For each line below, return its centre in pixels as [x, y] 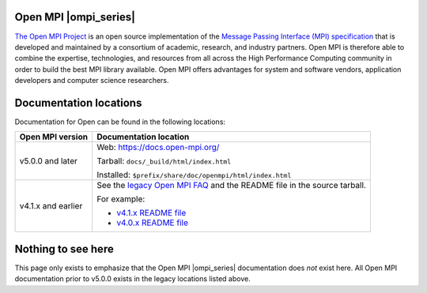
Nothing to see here [64, 249]
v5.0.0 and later [49, 161]
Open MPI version [54, 137]
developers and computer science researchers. [92, 81]
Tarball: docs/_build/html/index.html [164, 161]
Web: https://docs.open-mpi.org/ [158, 148]
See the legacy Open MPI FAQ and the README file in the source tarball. [231, 186]
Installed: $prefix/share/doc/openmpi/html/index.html [194, 175]
